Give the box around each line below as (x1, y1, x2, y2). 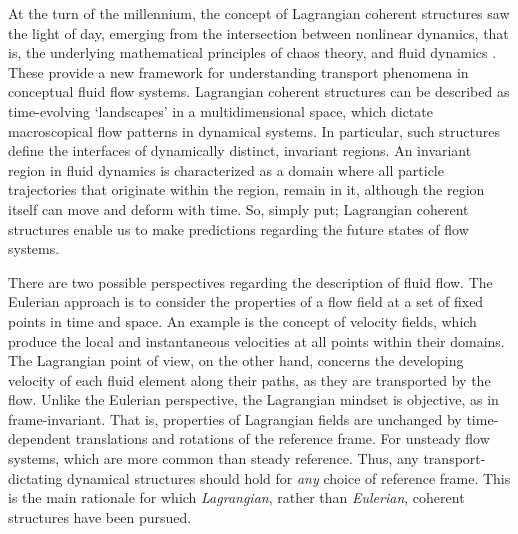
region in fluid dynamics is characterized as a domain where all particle (8, 159, 444, 180)
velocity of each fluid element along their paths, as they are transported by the (8, 369, 491, 390)
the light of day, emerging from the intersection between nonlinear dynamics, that (8, 22, 509, 43)
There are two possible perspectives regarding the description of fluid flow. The (8, 271, 493, 292)
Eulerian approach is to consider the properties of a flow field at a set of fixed (8, 291, 484, 312)
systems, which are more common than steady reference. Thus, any (8, 448, 419, 469)
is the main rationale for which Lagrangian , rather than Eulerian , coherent (8, 487, 465, 508)
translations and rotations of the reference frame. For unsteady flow (75, 428, 490, 449)
